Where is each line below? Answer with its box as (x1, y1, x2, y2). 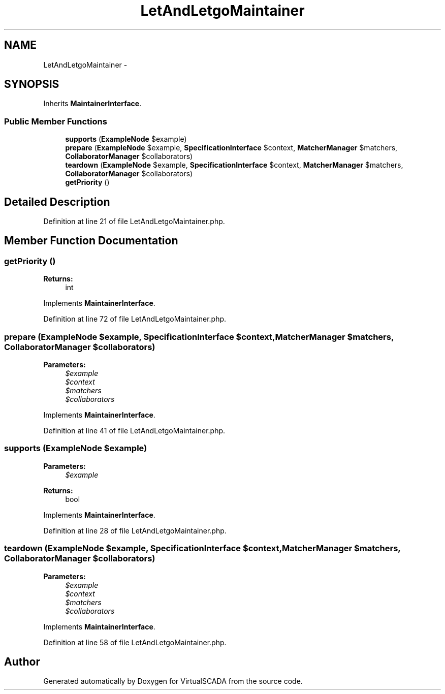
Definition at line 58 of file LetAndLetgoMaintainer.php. (43, 638, 227, 647)
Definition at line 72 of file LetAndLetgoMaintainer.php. (43, 314, 227, 324)
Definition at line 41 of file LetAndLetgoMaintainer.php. (43, 426, 226, 435)
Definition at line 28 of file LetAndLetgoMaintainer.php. (43, 526, 227, 535)
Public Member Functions (4, 116, 107, 127)
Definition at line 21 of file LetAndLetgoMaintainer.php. (43, 217, 225, 226)
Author (4, 655, 40, 668)
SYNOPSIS (4, 78, 59, 91)
